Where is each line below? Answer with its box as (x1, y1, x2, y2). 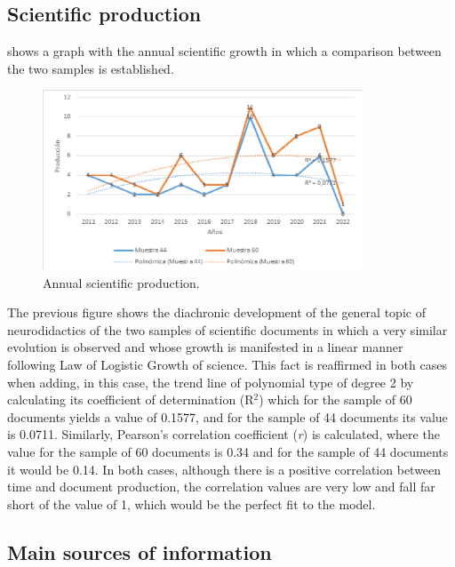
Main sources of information (7, 538, 272, 565)
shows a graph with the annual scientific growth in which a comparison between (7, 42, 442, 60)
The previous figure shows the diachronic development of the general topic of (7, 303, 426, 322)
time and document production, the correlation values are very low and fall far (7, 477, 435, 496)
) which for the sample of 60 (259, 390, 412, 409)
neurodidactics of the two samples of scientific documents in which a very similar (7, 320, 448, 339)
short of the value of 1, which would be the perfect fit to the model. (7, 494, 376, 513)
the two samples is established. (7, 59, 174, 77)
